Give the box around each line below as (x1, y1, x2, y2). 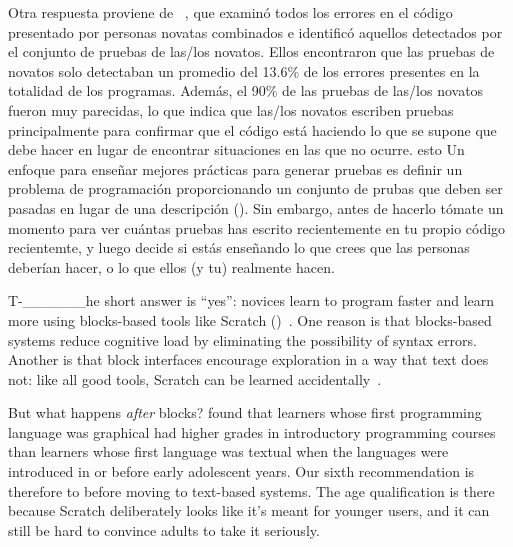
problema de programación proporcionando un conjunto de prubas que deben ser (8, 178, 503, 199)
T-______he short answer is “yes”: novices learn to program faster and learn (8, 290, 495, 311)
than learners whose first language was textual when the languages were (8, 441, 449, 462)
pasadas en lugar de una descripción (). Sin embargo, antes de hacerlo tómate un (8, 197, 504, 218)
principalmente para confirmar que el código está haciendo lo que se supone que (8, 119, 497, 140)
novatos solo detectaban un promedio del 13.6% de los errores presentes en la (8, 60, 480, 81)
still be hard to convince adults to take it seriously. (8, 519, 320, 540)
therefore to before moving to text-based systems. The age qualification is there (8, 480, 495, 501)
